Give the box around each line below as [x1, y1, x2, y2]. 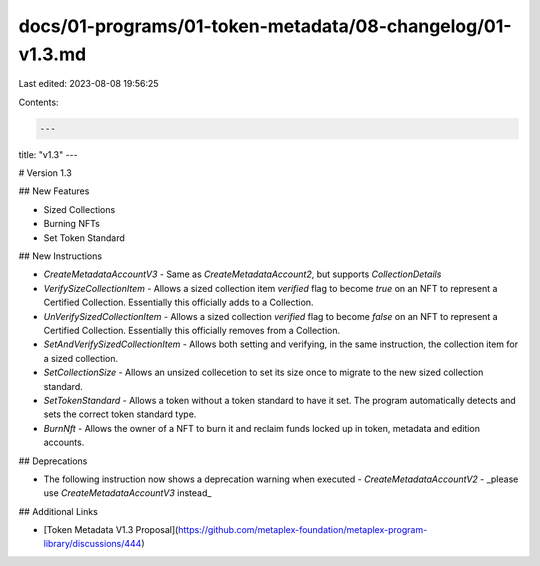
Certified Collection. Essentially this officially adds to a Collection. [43, 296, 314, 309]
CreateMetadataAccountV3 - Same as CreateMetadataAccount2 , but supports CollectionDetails [43, 268, 442, 280]
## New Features [18, 185, 90, 197]
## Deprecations [18, 455, 88, 467]
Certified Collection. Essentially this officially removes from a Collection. [43, 325, 340, 336]
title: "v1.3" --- [18, 148, 79, 160]
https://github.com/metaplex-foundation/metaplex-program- [178, 524, 428, 536]
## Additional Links [18, 505, 99, 517]
